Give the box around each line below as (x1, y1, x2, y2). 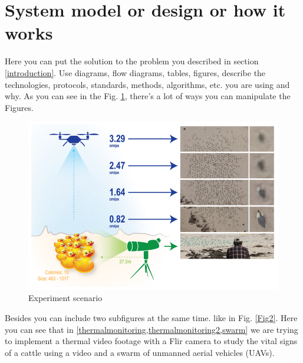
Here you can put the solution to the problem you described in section (5, 55, 259, 67)
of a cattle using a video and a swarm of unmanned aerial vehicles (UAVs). (5, 346, 275, 358)
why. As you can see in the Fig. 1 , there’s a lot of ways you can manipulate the (5, 90, 291, 102)
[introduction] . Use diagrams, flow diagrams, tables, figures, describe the (5, 66, 266, 79)
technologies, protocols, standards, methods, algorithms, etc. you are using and (5, 78, 290, 90)
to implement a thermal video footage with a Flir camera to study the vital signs (5, 335, 298, 347)
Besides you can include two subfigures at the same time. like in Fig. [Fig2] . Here (5, 312, 298, 323)
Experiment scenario (28, 292, 103, 304)
